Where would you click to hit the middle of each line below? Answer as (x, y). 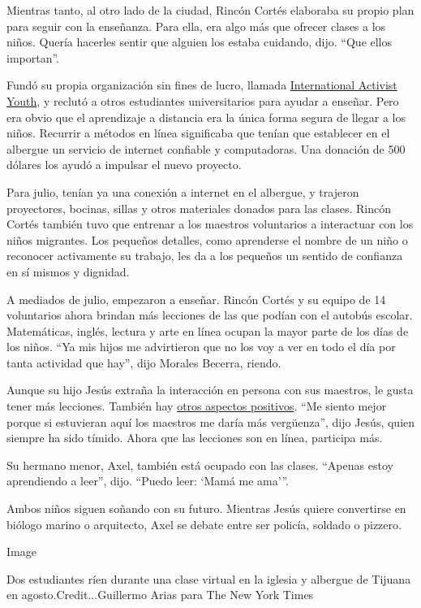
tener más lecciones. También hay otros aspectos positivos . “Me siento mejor (197, 406)
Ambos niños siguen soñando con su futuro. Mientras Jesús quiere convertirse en (206, 508)
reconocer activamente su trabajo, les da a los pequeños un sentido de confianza (205, 256)
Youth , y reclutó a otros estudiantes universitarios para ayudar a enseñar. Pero (203, 100)
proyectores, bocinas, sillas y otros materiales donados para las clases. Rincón (199, 208)
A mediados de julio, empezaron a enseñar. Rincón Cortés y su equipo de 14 (196, 299)
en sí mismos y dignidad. (68, 271)
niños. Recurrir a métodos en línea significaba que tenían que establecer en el (198, 133)
